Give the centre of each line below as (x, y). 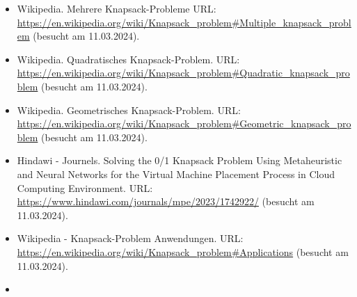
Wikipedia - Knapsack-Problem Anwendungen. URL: (130, 238)
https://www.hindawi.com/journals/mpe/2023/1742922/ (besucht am (166, 201)
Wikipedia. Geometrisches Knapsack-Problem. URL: (129, 110)
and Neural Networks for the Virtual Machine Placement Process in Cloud (176, 174)
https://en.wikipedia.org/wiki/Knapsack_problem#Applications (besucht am (183, 251)
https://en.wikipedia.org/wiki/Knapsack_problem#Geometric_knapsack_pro (184, 123)
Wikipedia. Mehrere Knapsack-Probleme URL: (117, 8)
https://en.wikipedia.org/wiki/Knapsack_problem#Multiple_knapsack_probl (184, 22)
